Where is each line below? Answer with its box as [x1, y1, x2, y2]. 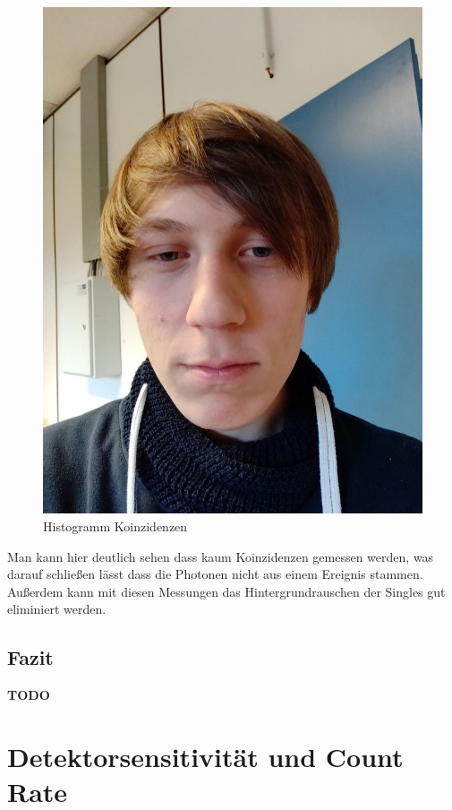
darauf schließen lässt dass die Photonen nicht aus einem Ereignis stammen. [7, 564, 423, 583]
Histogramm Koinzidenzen [43, 516, 188, 535]
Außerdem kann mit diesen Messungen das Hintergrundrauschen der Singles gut [7, 582, 446, 600]
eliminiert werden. [7, 599, 107, 618]
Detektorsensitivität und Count [7, 737, 404, 774]
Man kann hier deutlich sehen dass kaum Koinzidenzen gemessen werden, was [7, 547, 434, 565]
